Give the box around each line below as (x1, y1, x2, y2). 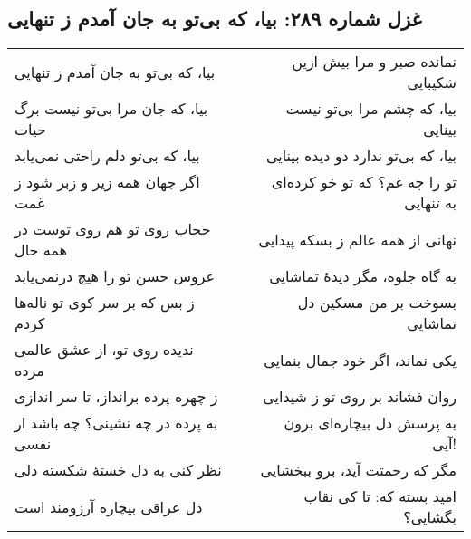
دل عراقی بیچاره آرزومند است (14, 496, 203, 517)
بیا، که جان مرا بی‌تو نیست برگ (14, 98, 208, 120)
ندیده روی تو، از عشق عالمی (14, 339, 194, 361)
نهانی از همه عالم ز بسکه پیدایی (258, 228, 457, 250)
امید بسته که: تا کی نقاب (303, 486, 457, 507)
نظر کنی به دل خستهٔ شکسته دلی (14, 459, 222, 481)
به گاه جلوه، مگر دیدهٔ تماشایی (269, 265, 457, 287)
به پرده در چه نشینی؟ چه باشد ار (14, 412, 218, 434)
